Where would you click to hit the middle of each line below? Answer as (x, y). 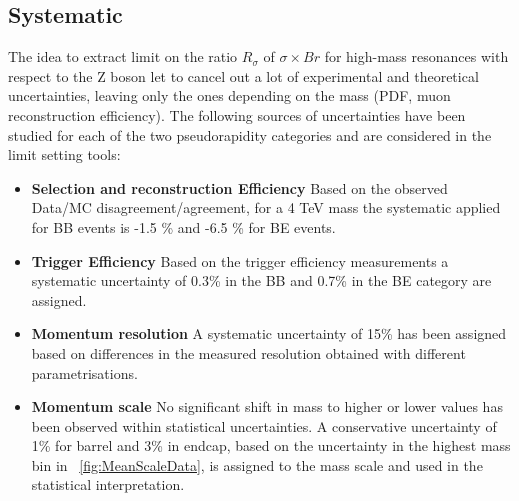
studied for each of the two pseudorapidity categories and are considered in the (250, 134)
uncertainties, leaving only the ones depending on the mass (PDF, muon (229, 95)
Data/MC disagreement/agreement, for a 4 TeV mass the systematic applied (266, 207)
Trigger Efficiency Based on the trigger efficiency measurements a (240, 260)
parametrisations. (84, 372)
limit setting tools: (64, 154)
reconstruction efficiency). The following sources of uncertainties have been (237, 114)
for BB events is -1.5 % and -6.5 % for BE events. (183, 226)
